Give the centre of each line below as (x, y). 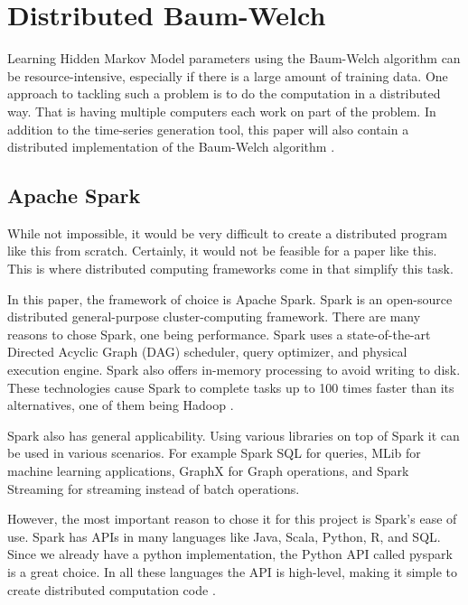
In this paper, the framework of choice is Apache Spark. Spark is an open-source (230, 298)
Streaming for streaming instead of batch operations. (154, 488)
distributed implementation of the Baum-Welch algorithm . (171, 147)
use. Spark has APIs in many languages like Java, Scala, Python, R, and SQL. (224, 536)
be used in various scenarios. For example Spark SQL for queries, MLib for (214, 453)
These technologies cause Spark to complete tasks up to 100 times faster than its (231, 387)
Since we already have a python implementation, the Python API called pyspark (230, 554)
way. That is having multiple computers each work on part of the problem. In (222, 111)
